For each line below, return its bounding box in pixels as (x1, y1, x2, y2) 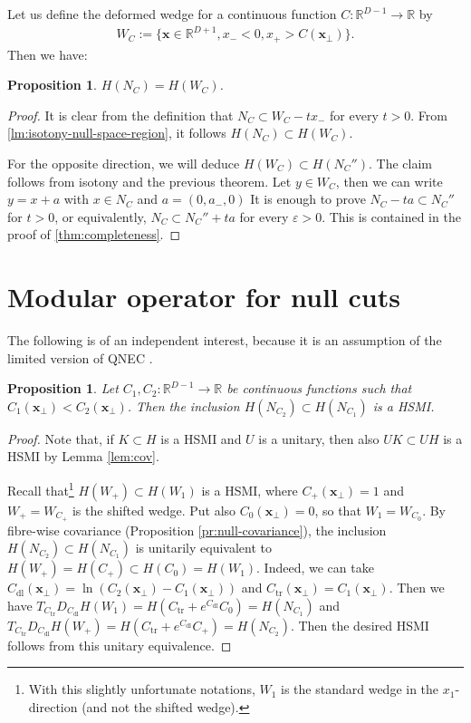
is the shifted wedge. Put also (72, 500, 236, 519)
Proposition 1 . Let (7, 379, 119, 398)
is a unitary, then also (258, 429, 380, 448)
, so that (314, 500, 361, 519)
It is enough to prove (250, 189, 366, 208)
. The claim (369, 153, 432, 172)
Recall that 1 (7, 478, 74, 499)
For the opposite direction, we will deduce (7, 153, 240, 172)
